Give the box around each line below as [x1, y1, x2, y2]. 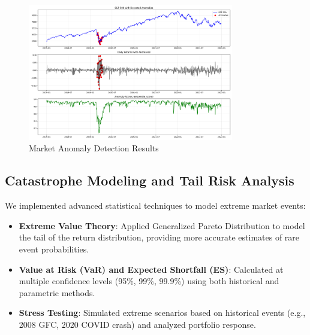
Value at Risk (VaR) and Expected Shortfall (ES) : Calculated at [19, 263, 284, 275]
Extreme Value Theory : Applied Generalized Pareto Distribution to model [19, 219, 305, 232]
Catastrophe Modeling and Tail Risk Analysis [5, 171, 294, 190]
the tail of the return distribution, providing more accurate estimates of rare [19, 231, 300, 243]
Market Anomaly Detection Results [29, 142, 159, 154]
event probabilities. [19, 243, 89, 255]
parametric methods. [19, 286, 95, 299]
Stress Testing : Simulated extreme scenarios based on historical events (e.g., [19, 306, 306, 319]
